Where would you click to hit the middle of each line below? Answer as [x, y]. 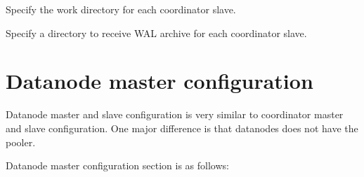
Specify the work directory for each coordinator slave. [121, 9]
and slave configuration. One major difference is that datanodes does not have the [182, 128]
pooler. [21, 142]
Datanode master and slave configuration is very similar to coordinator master [175, 114]
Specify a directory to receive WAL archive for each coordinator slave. [156, 33]
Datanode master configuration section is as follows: [117, 165]
